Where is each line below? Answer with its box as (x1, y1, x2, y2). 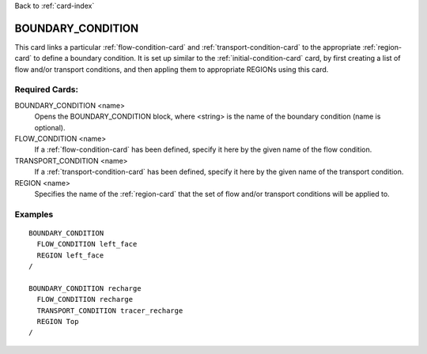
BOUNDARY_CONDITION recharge (28, 284, 142, 292)
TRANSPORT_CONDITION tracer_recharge (36, 306, 183, 315)
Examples (14, 209, 54, 220)
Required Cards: (14, 84, 79, 95)
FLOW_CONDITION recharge (36, 295, 134, 304)
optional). (34, 122, 66, 132)
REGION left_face (36, 250, 104, 260)
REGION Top (36, 317, 79, 326)
